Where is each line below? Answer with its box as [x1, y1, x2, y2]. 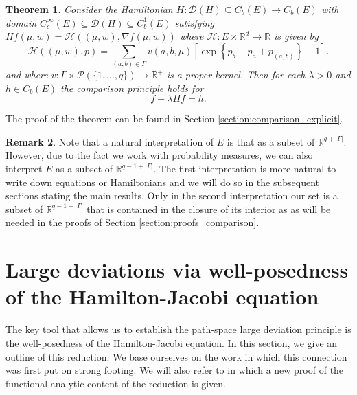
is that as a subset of [227, 134, 315, 148]
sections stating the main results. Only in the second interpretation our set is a [5, 188, 338, 203]
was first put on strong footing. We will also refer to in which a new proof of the [5, 363, 344, 377]
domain [5, 15, 37, 30]
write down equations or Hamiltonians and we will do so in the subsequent [5, 174, 320, 189]
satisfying [174, 15, 214, 30]
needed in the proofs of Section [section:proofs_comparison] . [5, 215, 260, 229]
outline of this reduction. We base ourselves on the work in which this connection [5, 349, 347, 363]
